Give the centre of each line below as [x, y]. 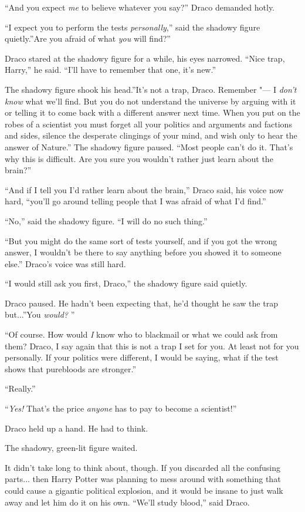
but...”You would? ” [40, 314]
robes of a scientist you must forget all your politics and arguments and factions [148, 124]
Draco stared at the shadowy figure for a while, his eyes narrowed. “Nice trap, [145, 58]
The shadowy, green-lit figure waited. [71, 448]
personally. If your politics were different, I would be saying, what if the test [142, 357]
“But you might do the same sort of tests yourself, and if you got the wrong [141, 240]
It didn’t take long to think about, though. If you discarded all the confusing [143, 467]
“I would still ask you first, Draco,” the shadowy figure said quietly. [126, 283]
